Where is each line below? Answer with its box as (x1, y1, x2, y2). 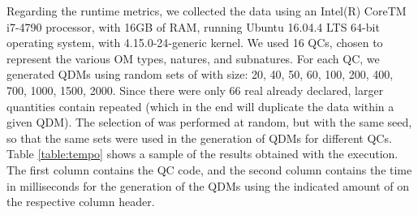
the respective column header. (6, 193, 155, 210)
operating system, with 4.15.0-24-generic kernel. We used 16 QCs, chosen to (6, 34, 383, 51)
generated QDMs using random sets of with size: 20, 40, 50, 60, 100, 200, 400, (6, 66, 394, 83)
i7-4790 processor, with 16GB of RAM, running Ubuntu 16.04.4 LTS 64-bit (6, 18, 380, 35)
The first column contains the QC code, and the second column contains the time (6, 161, 412, 178)
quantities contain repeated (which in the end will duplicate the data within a (6, 97, 394, 114)
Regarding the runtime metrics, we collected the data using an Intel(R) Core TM (6, 2, 407, 19)
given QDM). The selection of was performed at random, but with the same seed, (6, 114, 412, 131)
